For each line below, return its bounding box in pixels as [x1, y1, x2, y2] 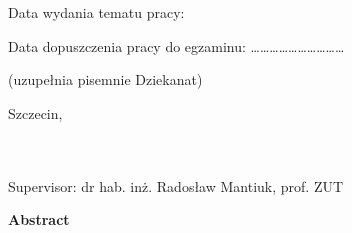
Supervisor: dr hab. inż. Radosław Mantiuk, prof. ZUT [8, 175, 344, 196]
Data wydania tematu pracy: [8, 2, 185, 22]
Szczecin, [8, 102, 63, 123]
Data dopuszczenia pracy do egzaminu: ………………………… [8, 35, 345, 56]
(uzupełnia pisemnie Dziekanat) [8, 69, 203, 90]
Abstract [8, 209, 70, 230]
